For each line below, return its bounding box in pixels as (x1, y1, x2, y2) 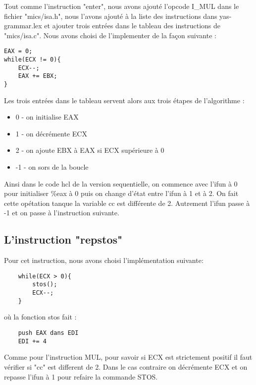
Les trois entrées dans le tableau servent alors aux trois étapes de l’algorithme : (4, 95, 245, 105)
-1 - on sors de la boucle (15, 162, 89, 172)
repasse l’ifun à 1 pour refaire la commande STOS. (4, 371, 158, 382)
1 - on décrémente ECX (15, 128, 87, 138)
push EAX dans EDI (18, 329, 79, 337)
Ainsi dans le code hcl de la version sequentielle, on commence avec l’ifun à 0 (4, 178, 238, 189)
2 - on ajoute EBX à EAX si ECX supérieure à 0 (15, 145, 164, 155)
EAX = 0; (4, 48, 33, 55)
